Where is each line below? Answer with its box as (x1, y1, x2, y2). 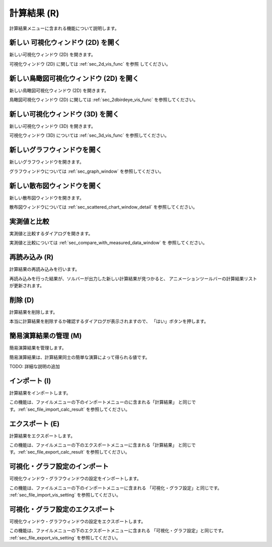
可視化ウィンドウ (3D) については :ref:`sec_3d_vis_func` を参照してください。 (9, 132, 170, 138)
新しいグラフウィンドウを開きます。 (9, 159, 84, 165)
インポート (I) (9, 376, 51, 385)
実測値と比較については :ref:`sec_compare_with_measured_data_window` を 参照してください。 (9, 240, 208, 246)
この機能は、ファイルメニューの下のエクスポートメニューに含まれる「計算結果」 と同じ (9, 442, 191, 448)
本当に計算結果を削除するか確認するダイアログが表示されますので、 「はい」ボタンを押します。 (9, 318, 209, 324)
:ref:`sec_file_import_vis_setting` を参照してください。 (9, 492, 121, 498)
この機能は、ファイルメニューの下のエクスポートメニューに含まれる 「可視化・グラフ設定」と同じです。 (9, 528, 227, 534)
